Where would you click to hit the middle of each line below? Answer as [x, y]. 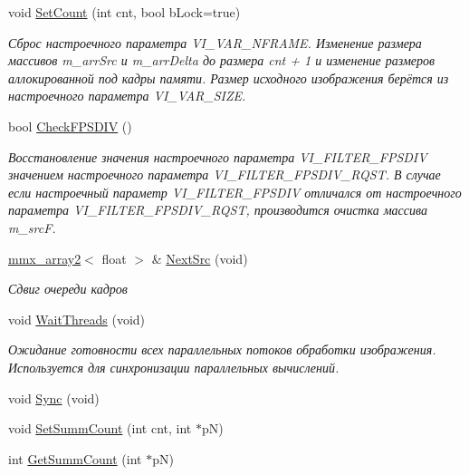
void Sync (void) [54, 397]
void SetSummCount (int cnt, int [100, 428]
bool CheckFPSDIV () [70, 126]
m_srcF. [32, 227]
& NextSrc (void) [200, 258]
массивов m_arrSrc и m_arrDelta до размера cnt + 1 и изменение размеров [222, 60]
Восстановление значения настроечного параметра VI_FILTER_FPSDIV [218, 156]
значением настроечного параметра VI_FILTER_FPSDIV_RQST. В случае [225, 174]
